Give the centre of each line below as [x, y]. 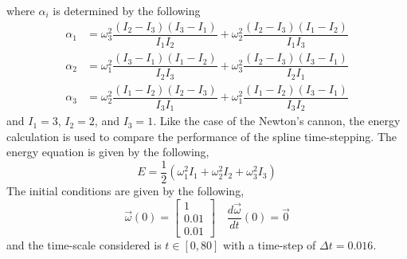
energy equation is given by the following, [108, 152]
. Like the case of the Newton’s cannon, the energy [277, 121]
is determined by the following [127, 10]
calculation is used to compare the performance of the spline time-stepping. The [202, 136]
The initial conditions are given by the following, [125, 191]
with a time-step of [270, 244]
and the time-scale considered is [84, 244]
